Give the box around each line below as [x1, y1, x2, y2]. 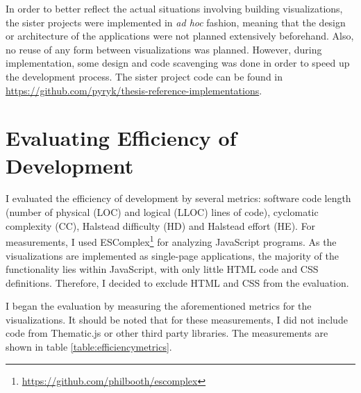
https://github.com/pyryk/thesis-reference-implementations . [6, 83, 262, 97]
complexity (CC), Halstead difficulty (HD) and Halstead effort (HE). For [6, 218, 316, 233]
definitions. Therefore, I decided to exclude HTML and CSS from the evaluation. [6, 275, 349, 290]
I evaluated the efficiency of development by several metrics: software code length [6, 191, 351, 206]
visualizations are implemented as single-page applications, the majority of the [6, 248, 339, 262]
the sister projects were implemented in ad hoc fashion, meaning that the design [6, 15, 346, 29]
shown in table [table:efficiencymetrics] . [6, 340, 172, 354]
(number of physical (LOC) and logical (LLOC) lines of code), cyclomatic [6, 205, 319, 219]
